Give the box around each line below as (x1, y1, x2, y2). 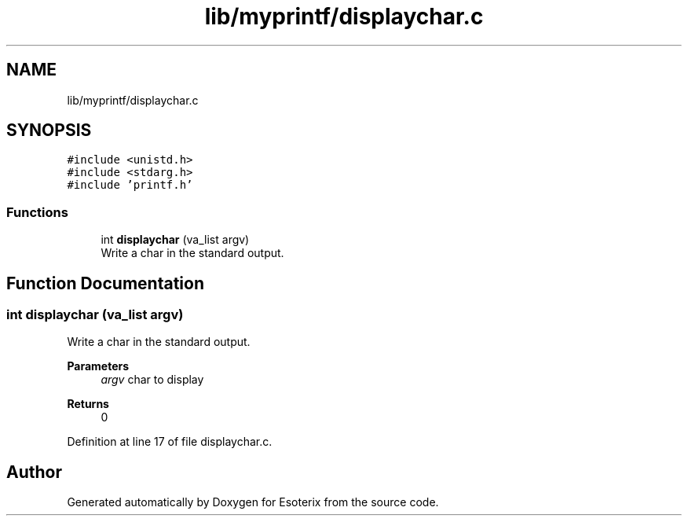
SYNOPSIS (6, 120, 92, 141)
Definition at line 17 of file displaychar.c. (67, 435, 273, 449)
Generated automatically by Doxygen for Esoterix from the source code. (67, 495, 439, 509)
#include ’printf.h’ (67, 178, 193, 192)
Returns (67, 397, 109, 411)
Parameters (67, 359, 130, 373)
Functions (6, 204, 68, 220)
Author (6, 461, 62, 482)
